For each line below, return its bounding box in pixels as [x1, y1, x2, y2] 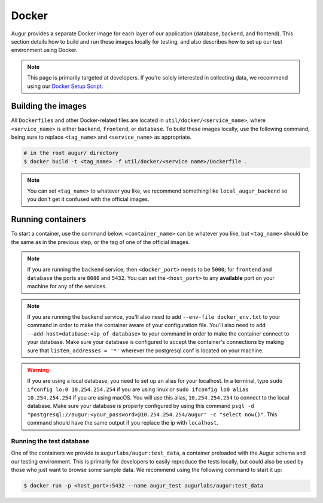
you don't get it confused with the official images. [27, 196, 150, 203]
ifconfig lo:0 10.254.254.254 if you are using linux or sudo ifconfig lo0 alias [27, 386, 249, 393]
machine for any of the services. [27, 283, 107, 290]
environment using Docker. [11, 47, 78, 54]
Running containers [11, 214, 86, 224]
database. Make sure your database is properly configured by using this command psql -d [27, 403, 254, 410]
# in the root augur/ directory [23, 150, 119, 157]
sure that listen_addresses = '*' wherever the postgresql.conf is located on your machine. [27, 347, 264, 354]
